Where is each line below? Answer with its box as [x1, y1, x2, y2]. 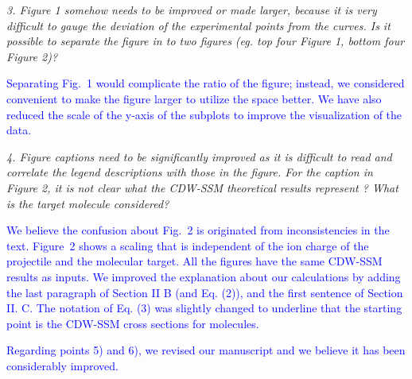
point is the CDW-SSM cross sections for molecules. [6, 315, 259, 331]
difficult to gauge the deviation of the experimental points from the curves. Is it [6, 17, 391, 33]
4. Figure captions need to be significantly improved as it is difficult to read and [6, 148, 392, 164]
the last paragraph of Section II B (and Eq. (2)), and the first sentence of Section [6, 284, 403, 300]
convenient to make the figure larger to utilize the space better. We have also [6, 90, 382, 106]
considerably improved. [6, 357, 119, 373]
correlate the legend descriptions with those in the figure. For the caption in [6, 164, 373, 180]
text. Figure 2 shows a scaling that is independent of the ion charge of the [6, 237, 369, 253]
